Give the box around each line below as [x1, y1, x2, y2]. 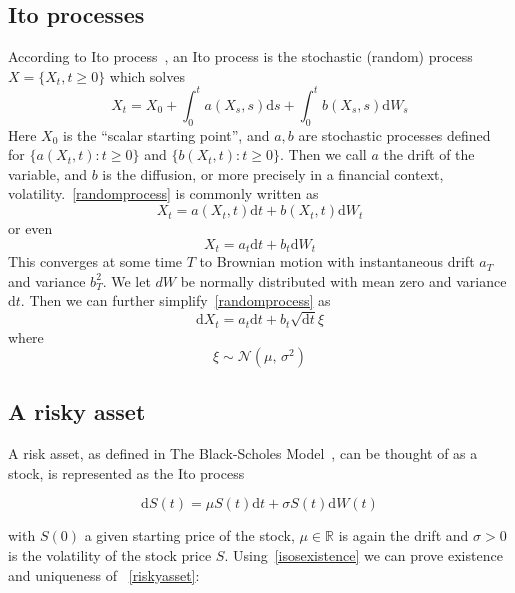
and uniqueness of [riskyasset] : [8, 564, 200, 585]
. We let [102, 270, 151, 291]
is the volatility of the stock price [8, 545, 212, 566]
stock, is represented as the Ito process [8, 462, 245, 483]
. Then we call [280, 144, 367, 165]
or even [8, 218, 53, 239]
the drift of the [383, 144, 475, 165]
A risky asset [8, 396, 146, 427]
